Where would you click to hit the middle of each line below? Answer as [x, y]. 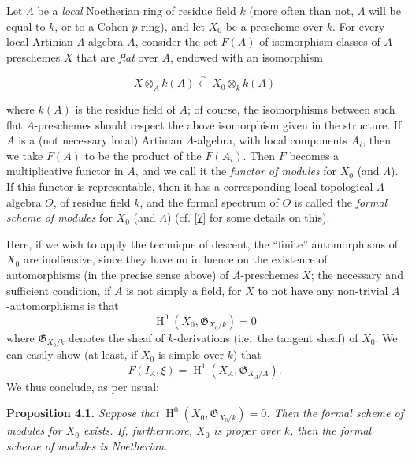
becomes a [314, 155]
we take [25, 155]
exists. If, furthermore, [138, 430]
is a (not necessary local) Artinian [100, 140]
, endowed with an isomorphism [247, 56]
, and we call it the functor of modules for [236, 171]
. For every [359, 26]
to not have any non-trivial [323, 290]
